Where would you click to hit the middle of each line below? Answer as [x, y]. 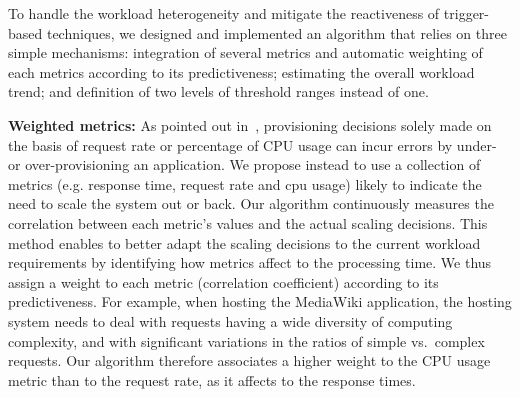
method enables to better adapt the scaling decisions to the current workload [244, 242]
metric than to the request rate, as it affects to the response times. [212, 379]
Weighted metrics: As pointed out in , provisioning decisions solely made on [250, 124]
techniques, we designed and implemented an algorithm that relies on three [276, 32]
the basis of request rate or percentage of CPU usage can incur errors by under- [252, 144]
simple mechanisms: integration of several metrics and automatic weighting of [245, 52]
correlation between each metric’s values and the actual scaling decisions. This [248, 222]
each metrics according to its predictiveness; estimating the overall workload [241, 71]
